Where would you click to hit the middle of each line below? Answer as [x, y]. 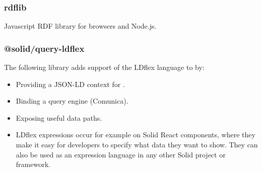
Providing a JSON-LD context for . [70, 84]
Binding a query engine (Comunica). [72, 101]
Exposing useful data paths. [59, 117]
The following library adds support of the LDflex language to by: [104, 67]
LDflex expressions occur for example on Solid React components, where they [136, 135]
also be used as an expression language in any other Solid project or [121, 154]
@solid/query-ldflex [44, 48]
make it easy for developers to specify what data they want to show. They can [137, 144]
